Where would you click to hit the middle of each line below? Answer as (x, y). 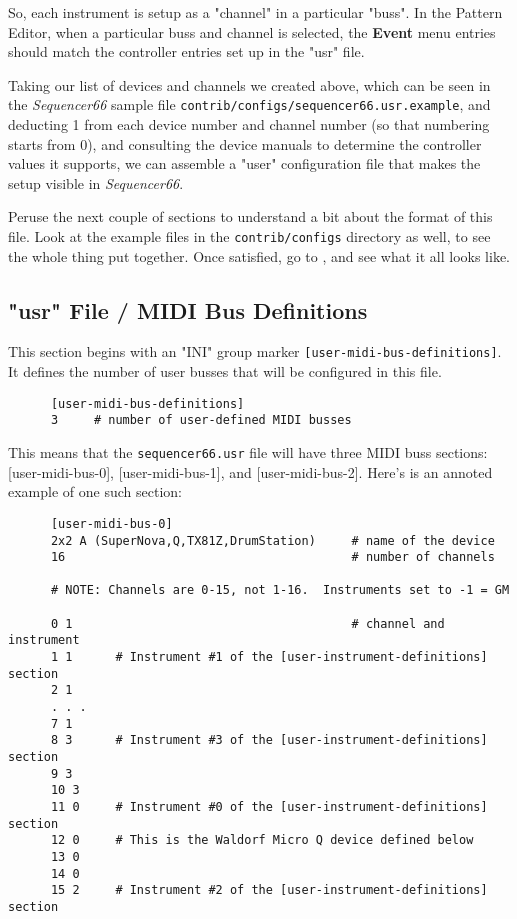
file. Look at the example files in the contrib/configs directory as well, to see (249, 236)
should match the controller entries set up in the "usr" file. (186, 51)
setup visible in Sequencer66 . (96, 182)
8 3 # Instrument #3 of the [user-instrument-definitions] (269, 740)
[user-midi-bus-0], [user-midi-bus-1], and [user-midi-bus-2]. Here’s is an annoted (250, 471)
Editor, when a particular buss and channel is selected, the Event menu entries (252, 31)
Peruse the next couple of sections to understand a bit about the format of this (250, 216)
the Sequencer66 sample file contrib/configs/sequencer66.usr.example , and (249, 104)
